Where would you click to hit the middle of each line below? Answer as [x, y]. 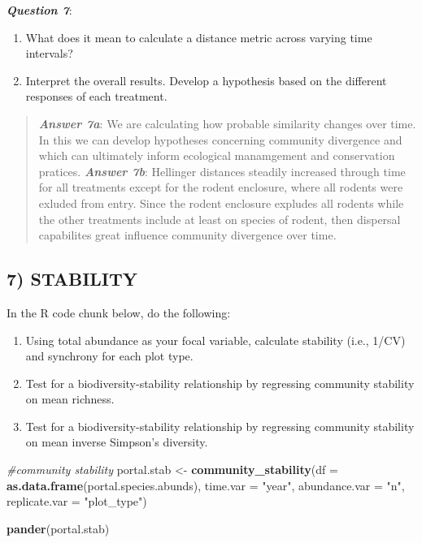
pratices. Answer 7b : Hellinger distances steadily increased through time [222, 171]
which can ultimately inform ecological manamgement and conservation [217, 155]
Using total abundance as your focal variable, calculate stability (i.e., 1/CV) [215, 340]
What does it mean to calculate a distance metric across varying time [199, 37]
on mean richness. [70, 399]
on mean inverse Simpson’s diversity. [117, 442]
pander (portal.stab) [58, 528]
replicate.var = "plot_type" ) [77, 501]
